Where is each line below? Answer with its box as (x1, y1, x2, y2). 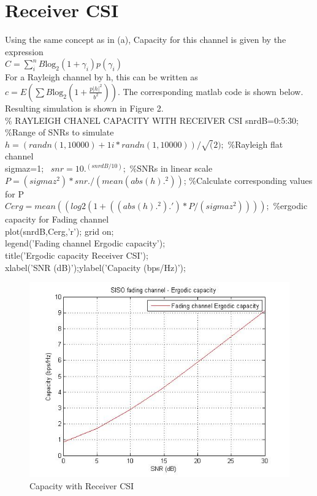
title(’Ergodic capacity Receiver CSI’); (5, 249, 148, 262)
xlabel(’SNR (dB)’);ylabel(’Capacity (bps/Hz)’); (5, 261, 186, 273)
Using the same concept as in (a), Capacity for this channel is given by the (5, 33, 286, 46)
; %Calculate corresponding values (183, 174, 313, 186)
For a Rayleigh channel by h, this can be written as (5, 71, 198, 83)
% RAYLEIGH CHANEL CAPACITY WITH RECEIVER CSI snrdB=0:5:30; (5, 113, 299, 126)
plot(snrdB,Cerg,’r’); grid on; (5, 224, 114, 237)
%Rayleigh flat (227, 137, 283, 150)
